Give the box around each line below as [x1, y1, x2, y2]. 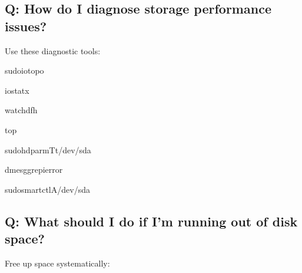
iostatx [5, 84, 29, 96]
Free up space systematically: [5, 256, 110, 269]
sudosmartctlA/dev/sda [5, 183, 90, 195]
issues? [5, 17, 47, 35]
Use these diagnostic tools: [5, 44, 101, 57]
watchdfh [5, 104, 38, 116]
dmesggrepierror [5, 163, 63, 176]
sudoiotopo [5, 64, 44, 77]
